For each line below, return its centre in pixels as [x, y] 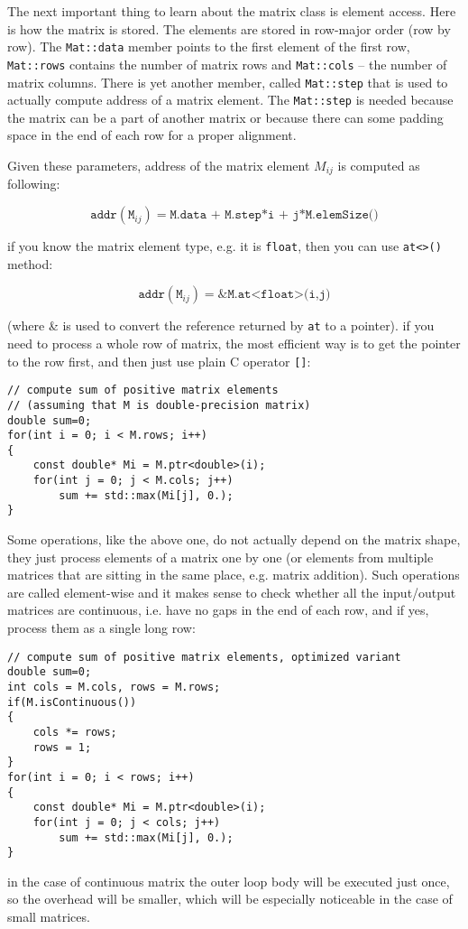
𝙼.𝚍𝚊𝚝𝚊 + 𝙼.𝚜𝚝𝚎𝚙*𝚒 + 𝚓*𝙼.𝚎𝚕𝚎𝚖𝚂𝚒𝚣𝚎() [274, 215]
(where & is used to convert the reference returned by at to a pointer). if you [221, 325]
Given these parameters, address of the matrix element [159, 165]
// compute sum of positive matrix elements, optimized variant [204, 657]
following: [34, 184]
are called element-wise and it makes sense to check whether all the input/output [232, 592]
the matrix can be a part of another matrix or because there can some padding [225, 117]
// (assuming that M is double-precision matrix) [159, 405]
